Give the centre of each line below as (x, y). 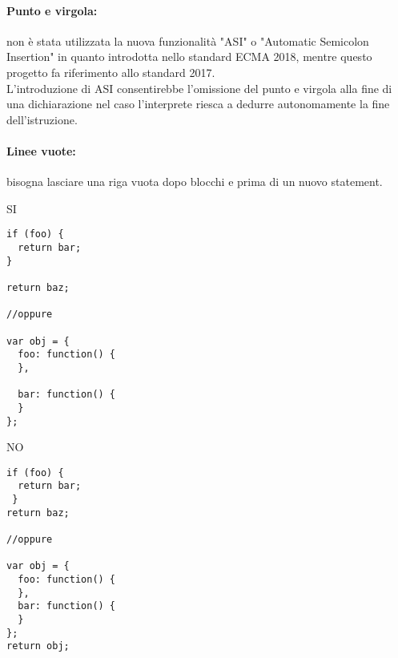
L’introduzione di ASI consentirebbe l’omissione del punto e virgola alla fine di (199, 88)
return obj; (38, 646)
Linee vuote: (41, 150)
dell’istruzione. (42, 119)
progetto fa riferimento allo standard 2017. (111, 72)
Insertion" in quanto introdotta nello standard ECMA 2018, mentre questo (189, 57)
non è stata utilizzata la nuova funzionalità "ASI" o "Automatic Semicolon (188, 40)
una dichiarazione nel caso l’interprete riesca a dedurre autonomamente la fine (198, 104)
